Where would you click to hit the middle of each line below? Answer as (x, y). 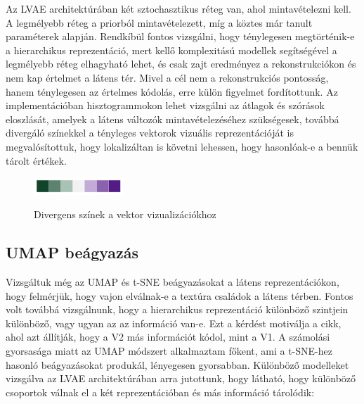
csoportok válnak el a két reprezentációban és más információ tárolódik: (160, 392)
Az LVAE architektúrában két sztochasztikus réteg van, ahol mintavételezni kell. (178, 8)
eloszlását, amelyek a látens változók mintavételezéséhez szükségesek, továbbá (173, 119)
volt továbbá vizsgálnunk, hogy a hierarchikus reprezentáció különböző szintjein (177, 309)
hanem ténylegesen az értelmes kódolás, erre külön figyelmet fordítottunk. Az (172, 91)
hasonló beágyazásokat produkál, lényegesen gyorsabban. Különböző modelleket (177, 364)
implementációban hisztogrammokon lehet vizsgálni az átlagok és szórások (165, 105)
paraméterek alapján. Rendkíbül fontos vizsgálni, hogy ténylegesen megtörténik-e (180, 36)
